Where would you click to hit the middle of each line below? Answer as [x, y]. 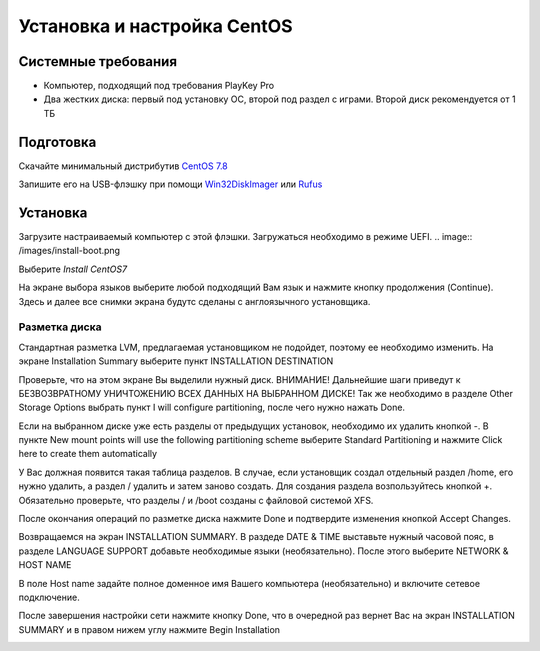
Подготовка [57, 141]
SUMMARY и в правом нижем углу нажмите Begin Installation [149, 629]
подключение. [49, 597]
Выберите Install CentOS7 [73, 269]
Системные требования [98, 61]
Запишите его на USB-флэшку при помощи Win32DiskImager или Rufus [170, 184]
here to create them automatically [88, 454]
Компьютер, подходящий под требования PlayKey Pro [159, 86]
